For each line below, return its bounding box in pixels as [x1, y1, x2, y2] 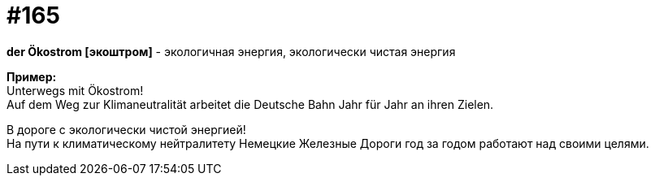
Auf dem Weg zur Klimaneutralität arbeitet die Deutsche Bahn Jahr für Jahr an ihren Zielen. [7, 97, 494, 111]
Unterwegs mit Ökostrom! [7, 83, 144, 97]
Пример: [7, 69, 57, 84]
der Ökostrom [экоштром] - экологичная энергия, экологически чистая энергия [7, 44, 456, 58]
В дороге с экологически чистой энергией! [7, 122, 246, 136]
